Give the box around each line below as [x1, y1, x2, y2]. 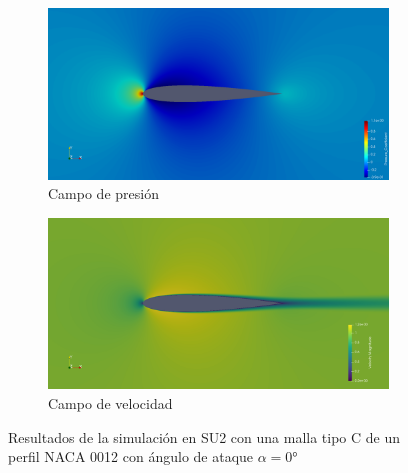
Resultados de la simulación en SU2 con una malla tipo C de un [8, 426, 401, 447]
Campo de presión [48, 183, 159, 204]
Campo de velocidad [48, 392, 173, 413]
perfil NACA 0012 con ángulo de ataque [8, 446, 254, 467]
